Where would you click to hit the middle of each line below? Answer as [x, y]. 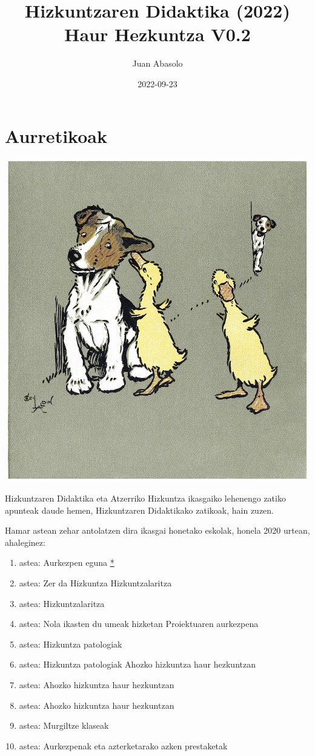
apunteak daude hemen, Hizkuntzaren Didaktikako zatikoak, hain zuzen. [139, 510]
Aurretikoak [56, 135]
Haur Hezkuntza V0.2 [157, 34]
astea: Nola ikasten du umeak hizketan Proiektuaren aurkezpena [139, 624]
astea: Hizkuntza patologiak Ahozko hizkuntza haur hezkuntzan [137, 664]
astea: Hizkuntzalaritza [62, 603]
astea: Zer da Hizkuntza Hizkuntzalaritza [95, 583]
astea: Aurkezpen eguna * [67, 562]
